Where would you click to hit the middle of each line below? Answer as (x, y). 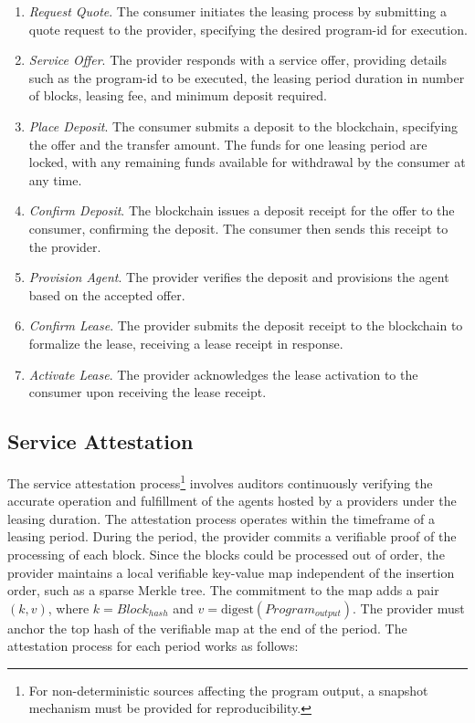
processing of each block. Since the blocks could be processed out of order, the (226, 554)
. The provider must (408, 608)
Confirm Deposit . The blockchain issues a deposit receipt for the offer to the (242, 210)
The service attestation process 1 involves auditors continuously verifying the (220, 481)
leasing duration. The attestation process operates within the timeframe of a (221, 518)
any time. (55, 179)
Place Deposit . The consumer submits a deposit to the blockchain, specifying (243, 126)
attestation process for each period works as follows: (153, 646)
